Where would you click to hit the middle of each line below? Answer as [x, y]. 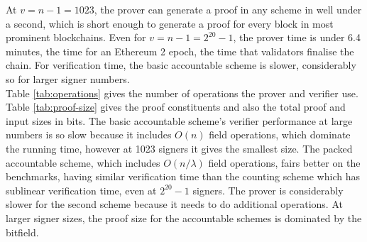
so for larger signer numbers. [68, 78]
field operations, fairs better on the [284, 162]
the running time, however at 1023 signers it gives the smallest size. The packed [179, 148]
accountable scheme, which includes [83, 162]
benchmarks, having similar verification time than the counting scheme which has [183, 176]
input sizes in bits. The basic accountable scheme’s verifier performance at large [179, 120]
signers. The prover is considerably [268, 190]
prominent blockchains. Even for [76, 37]
